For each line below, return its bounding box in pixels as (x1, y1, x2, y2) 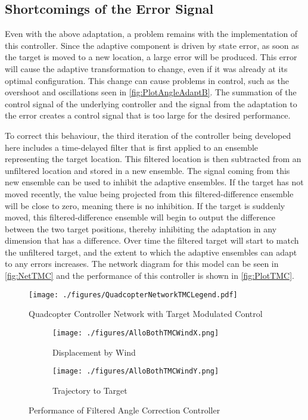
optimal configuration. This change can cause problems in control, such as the (5, 74, 289, 86)
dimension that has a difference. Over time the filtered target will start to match (5, 234, 299, 247)
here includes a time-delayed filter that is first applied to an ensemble (5, 141, 259, 153)
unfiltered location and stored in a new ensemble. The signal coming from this (5, 164, 290, 176)
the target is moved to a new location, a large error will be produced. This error (5, 51, 297, 63)
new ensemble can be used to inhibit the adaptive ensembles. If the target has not (5, 176, 304, 188)
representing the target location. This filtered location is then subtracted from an (5, 153, 301, 165)
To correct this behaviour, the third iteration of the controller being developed (5, 129, 291, 141)
